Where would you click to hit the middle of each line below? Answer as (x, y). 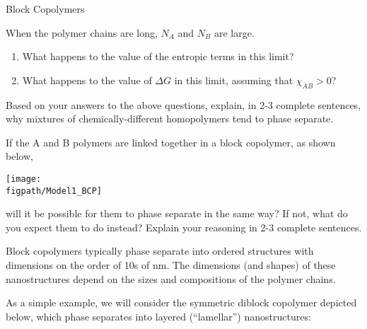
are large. (234, 32)
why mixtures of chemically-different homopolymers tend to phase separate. (170, 119)
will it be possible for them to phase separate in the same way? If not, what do (177, 213)
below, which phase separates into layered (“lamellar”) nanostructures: (158, 316)
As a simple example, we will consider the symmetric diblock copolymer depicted (181, 302)
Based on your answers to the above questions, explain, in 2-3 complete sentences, (183, 104)
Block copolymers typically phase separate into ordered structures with (160, 251)
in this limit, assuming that (234, 80)
